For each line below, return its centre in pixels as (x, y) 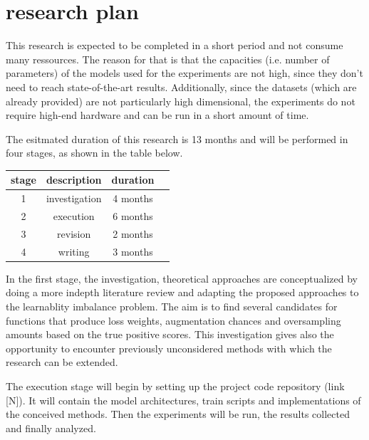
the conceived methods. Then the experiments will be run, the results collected (178, 414)
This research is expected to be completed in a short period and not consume (175, 45)
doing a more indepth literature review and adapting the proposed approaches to (182, 292)
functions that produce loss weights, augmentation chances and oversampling (173, 320)
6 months (133, 216)
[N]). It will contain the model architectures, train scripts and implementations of (183, 400)
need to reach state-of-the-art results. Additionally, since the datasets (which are (181, 87)
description (74, 180)
